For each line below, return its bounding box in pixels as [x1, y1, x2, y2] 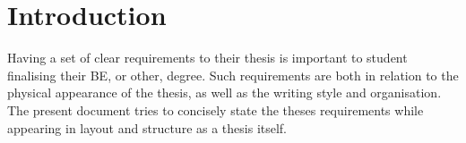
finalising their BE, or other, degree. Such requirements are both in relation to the [7, 65, 459, 84]
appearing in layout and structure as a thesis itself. [7, 118, 288, 137]
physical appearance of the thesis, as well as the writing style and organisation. [7, 83, 442, 102]
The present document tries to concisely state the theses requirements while [7, 100, 424, 119]
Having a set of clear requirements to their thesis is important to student [7, 48, 408, 67]
